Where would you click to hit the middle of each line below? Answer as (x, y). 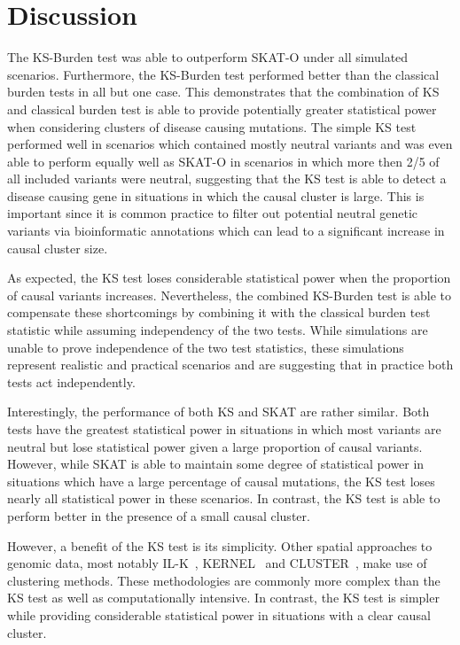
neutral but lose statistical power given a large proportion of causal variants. (215, 446)
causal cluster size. (58, 248)
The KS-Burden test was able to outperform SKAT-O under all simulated (208, 57)
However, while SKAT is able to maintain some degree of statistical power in (216, 464)
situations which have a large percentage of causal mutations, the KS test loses (221, 481)
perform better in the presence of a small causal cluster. (159, 515)
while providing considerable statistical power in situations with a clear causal (219, 614)
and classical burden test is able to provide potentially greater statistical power (222, 109)
